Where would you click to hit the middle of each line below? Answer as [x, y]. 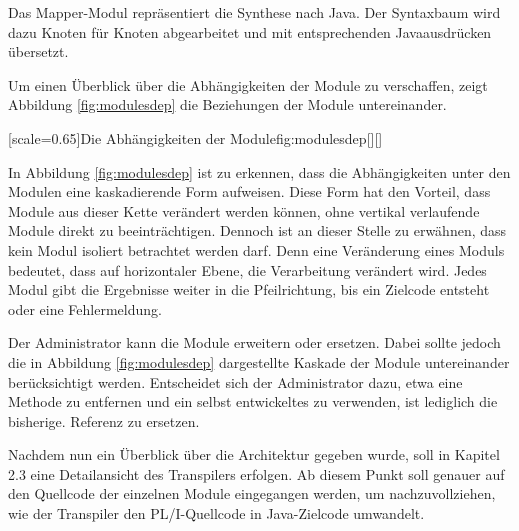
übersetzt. [38, 51]
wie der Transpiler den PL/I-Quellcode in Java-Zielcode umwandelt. [216, 513]
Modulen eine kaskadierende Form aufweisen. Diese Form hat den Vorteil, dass [249, 191]
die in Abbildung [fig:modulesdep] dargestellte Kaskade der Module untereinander [259, 361]
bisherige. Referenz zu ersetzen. [104, 420]
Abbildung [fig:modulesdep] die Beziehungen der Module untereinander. [227, 104]
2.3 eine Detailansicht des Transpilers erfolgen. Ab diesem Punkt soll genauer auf [256, 473]
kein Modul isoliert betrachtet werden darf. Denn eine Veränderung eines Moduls [256, 249]
